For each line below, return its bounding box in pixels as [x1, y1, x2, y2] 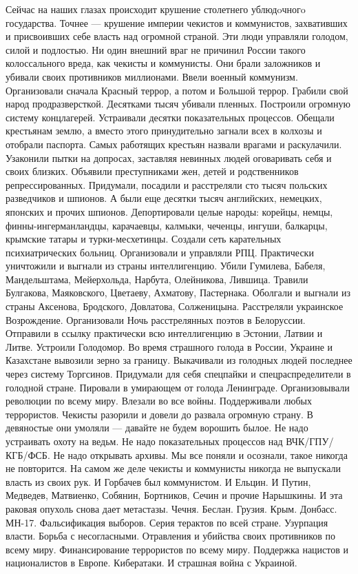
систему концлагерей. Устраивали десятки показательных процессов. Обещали [6, 110, 335, 124]
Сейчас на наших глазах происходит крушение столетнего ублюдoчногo [6, 2, 306, 16]
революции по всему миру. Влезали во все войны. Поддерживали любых [6, 393, 313, 408]
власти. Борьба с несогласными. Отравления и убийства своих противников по [6, 529, 336, 543]
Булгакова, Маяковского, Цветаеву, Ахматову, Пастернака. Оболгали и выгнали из [6, 285, 350, 300]
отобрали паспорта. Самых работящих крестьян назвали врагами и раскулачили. [6, 136, 342, 151]
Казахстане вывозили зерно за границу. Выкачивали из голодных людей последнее [6, 353, 352, 367]
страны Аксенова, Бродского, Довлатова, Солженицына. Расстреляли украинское [6, 299, 344, 314]
